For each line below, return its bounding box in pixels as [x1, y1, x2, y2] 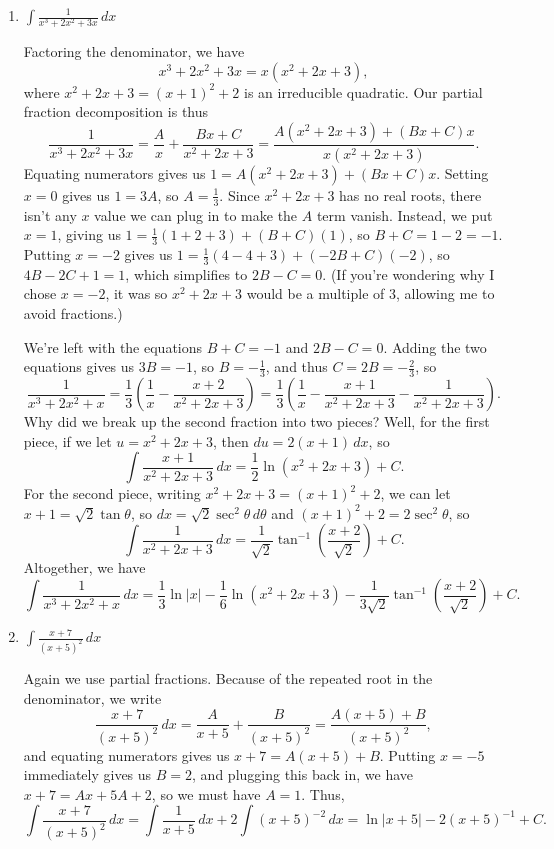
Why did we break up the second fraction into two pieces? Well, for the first [23, 411, 490, 432]
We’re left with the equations [23, 336, 203, 357]
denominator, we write [23, 687, 162, 708]
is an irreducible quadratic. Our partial [243, 81, 483, 102]
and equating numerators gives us [23, 744, 230, 765]
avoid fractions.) [23, 303, 123, 324]
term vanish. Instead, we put [316, 204, 493, 225]
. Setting [436, 162, 489, 183]
